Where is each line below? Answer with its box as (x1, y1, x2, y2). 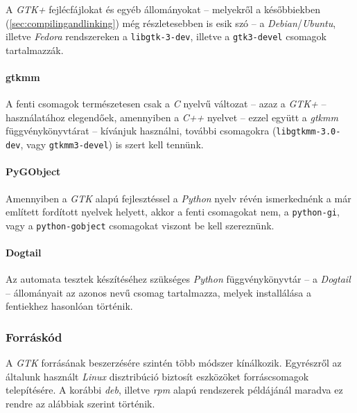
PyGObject (6, 164, 61, 179)
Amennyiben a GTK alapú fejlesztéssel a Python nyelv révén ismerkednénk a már (6, 191, 351, 205)
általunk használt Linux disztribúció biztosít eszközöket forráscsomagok (6, 369, 309, 383)
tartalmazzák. (6, 42, 64, 57)
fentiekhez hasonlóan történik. (6, 299, 133, 313)
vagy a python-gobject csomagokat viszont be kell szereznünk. (6, 218, 275, 232)
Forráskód (6, 328, 62, 345)
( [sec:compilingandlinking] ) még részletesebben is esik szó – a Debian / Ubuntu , (6, 15, 336, 30)
